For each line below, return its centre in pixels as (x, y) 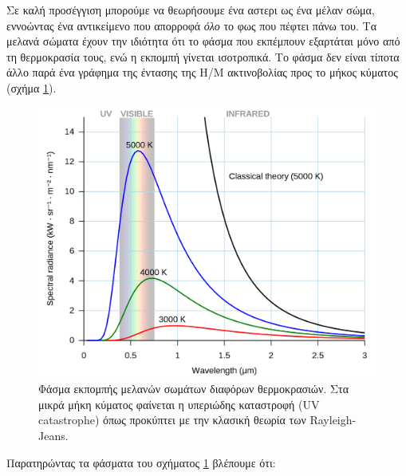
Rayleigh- (333, 420)
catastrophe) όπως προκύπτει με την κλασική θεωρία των (172, 420)
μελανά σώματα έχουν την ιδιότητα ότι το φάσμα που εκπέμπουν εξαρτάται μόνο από (203, 41)
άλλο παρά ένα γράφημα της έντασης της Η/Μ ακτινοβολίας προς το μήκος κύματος (202, 72)
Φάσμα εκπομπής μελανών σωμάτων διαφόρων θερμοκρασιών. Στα (193, 389)
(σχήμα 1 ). (32, 87)
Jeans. (53, 436)
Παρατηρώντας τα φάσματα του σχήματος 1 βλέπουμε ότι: (141, 462)
